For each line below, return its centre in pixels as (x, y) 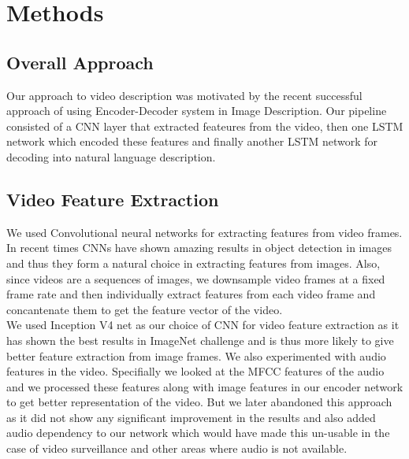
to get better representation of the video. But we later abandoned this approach (199, 402)
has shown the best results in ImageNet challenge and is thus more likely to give (200, 340)
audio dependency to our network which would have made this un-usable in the (198, 433)
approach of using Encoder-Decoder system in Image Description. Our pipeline (197, 111)
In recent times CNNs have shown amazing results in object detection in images (199, 248)
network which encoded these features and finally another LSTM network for (192, 141)
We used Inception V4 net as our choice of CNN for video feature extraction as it (203, 325)
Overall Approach (80, 62)
